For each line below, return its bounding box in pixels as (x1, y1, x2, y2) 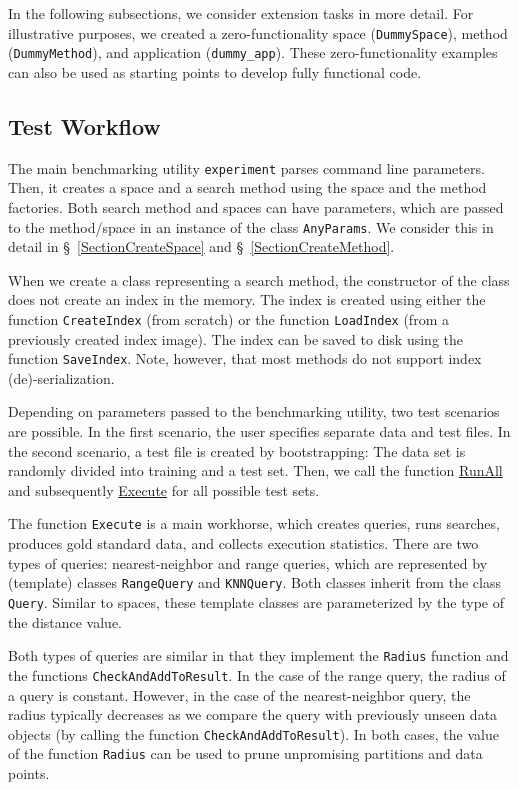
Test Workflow (8, 110, 161, 141)
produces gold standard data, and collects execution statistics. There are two (8, 533, 479, 554)
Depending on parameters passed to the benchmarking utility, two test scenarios (8, 401, 500, 422)
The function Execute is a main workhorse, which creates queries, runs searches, (8, 513, 500, 534)
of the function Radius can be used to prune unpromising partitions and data (8, 743, 483, 764)
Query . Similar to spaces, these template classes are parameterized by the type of (8, 591, 505, 612)
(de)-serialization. (8, 367, 115, 388)
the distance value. (8, 611, 123, 632)
